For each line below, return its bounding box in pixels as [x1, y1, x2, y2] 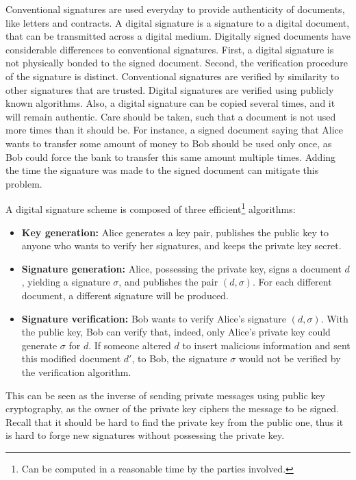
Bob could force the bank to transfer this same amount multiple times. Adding [5, 149, 336, 164]
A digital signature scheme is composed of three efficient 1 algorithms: [5, 200, 296, 216]
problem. [5, 176, 42, 190]
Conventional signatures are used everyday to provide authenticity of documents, [5, 2, 345, 16]
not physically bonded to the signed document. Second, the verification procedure [5, 55, 348, 70]
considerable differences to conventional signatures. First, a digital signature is [5, 42, 334, 56]
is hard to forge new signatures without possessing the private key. [5, 428, 285, 442]
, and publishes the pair [118, 275, 218, 289]
